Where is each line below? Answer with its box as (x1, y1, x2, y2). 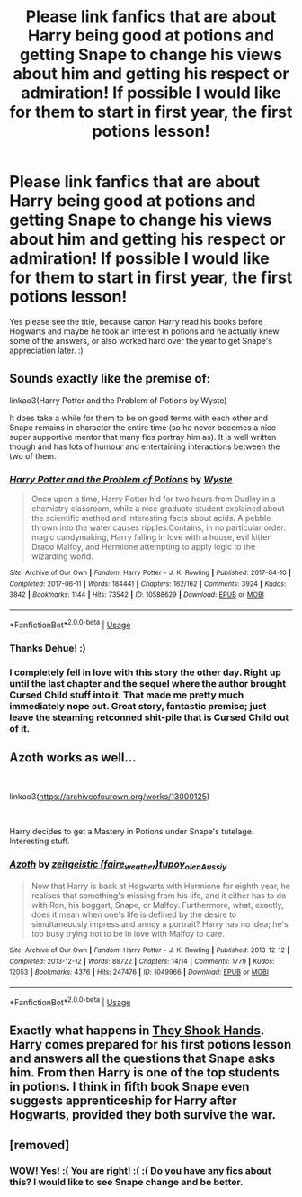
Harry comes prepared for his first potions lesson (9, 1037, 292, 1052)
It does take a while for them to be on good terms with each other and (9, 412, 268, 423)
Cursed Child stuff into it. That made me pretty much (9, 688, 244, 701)
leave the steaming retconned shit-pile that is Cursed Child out (9, 711, 289, 724)
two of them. (9, 450, 57, 461)
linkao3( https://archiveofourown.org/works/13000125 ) (9, 791, 210, 802)
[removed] (9, 1138, 70, 1153)
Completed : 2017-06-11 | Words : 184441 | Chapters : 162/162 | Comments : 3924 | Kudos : (9, 579, 287, 589)
